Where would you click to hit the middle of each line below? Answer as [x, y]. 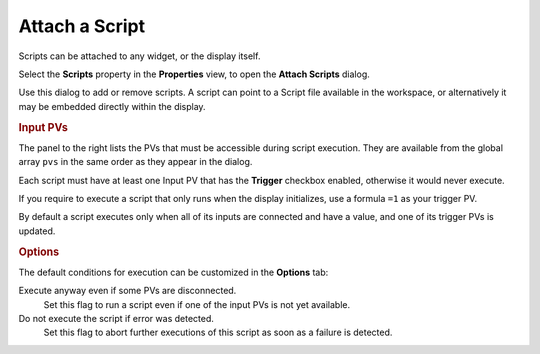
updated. [37, 231]
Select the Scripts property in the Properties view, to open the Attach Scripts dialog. [194, 74]
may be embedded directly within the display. [112, 106]
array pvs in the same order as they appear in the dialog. [135, 162]
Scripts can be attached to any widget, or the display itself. [139, 56]
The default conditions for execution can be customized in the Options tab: [173, 272]
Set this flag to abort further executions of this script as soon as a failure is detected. [218, 332]
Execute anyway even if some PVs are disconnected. [127, 291]
